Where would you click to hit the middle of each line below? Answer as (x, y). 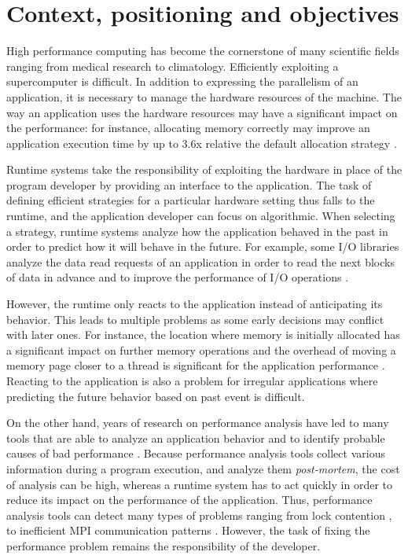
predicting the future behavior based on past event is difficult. (156, 396)
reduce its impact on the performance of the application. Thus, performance (189, 500)
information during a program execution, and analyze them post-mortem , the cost (203, 468)
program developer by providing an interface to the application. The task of (189, 184)
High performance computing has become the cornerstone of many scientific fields (203, 51)
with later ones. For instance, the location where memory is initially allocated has (203, 335)
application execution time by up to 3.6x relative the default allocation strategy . (202, 143)
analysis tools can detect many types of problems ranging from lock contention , (199, 515)
